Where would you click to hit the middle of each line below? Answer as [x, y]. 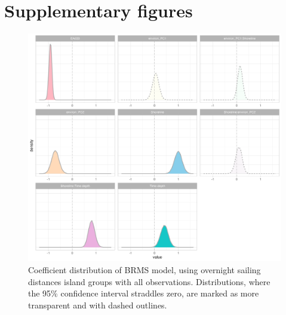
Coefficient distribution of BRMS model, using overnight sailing [144, 270]
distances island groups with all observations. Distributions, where [149, 281]
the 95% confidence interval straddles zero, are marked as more [144, 293]
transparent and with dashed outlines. [98, 305]
